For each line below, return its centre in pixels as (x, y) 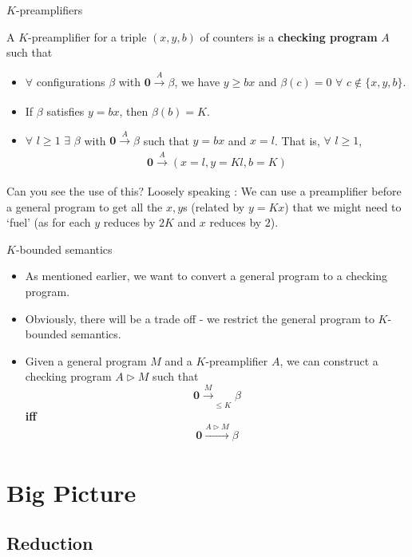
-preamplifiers (49, 10)
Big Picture (71, 492)
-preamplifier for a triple (87, 36)
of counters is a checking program (289, 36)
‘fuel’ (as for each (49, 222)
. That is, (297, 140)
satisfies (65, 111)
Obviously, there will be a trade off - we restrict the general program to (200, 318)
